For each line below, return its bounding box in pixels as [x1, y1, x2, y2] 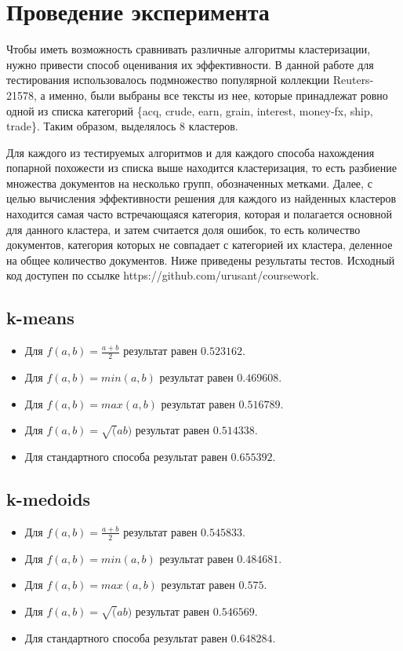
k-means [6, 305, 74, 330]
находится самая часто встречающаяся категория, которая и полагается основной [6, 206, 392, 222]
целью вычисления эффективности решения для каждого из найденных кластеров [6, 190, 397, 207]
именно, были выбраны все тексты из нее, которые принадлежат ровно [49, 86, 388, 103]
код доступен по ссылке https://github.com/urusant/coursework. [6, 267, 319, 283]
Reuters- [332, 71, 374, 88]
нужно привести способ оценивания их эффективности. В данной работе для [6, 56, 374, 72]
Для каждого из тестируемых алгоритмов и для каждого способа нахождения [6, 144, 375, 160]
